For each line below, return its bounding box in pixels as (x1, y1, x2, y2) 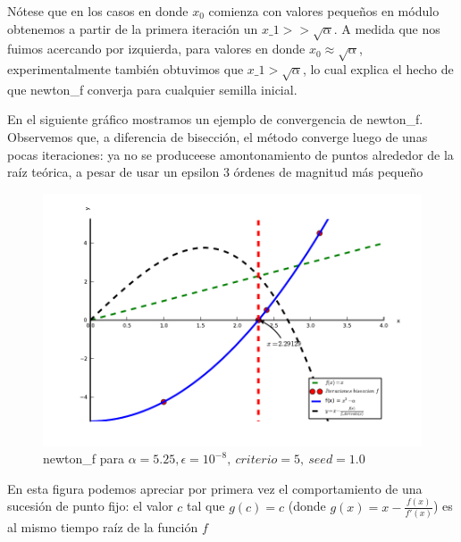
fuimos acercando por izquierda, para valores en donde (7, 39, 306, 58)
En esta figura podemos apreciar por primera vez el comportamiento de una (7, 479, 423, 497)
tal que (187, 496, 225, 515)
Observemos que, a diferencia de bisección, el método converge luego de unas (7, 128, 428, 146)
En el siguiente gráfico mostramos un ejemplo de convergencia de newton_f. (7, 110, 423, 129)
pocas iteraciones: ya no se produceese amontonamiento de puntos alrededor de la (7, 145, 454, 163)
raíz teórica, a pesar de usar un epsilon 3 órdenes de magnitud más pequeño (7, 163, 423, 181)
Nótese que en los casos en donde (7, 2, 189, 20)
